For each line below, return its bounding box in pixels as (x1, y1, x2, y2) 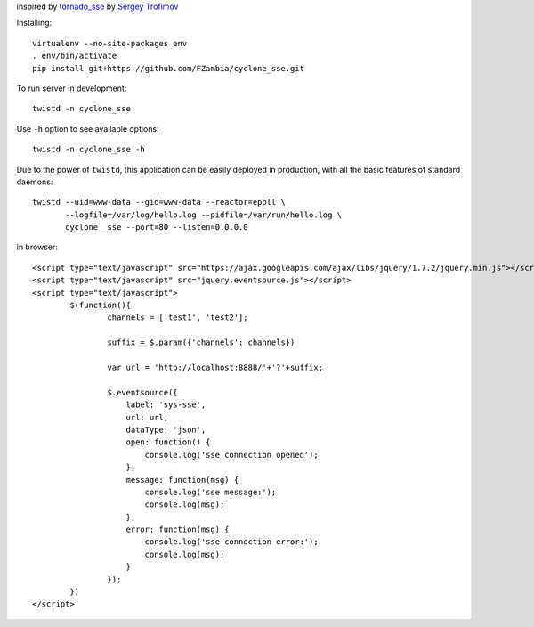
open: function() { (125, 437, 211, 447)
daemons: (16, 176, 53, 187)
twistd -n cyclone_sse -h (32, 144, 146, 155)
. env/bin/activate (32, 51, 117, 61)
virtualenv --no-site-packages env (32, 38, 188, 48)
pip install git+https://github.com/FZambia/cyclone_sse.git (32, 63, 304, 73)
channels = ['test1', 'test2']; (107, 313, 248, 322)
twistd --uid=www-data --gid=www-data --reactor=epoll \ (32, 197, 287, 208)
